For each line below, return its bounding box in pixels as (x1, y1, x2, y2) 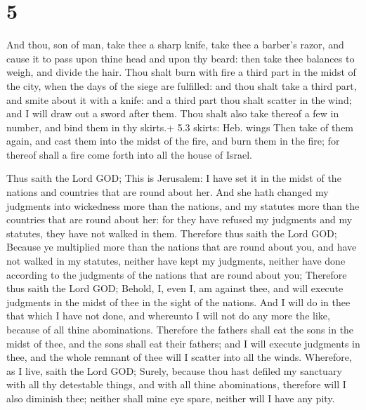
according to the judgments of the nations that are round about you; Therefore (6, 267, 347, 282)
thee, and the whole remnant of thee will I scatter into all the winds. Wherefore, (6, 350, 352, 364)
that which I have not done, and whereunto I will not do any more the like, (6, 308, 330, 323)
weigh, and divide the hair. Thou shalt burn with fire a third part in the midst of (6, 65, 356, 79)
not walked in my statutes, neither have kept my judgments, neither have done (6, 253, 346, 268)
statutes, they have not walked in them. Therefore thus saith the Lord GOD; (6, 225, 337, 240)
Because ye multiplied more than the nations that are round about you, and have (6, 239, 357, 254)
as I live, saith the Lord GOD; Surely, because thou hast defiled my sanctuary (6, 363, 342, 378)
